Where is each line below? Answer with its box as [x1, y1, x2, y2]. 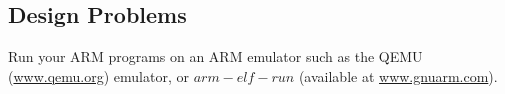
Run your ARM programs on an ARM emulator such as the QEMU [8, 46, 423, 67]
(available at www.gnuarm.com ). [298, 65, 498, 86]
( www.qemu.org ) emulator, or [8, 65, 189, 86]
